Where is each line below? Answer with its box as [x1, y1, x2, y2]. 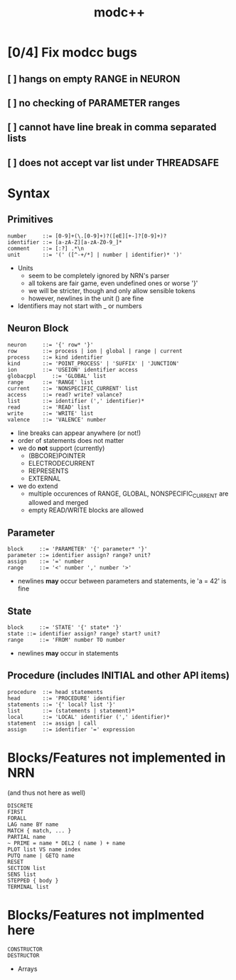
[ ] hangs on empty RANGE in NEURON [7, 73, 181, 85]
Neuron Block [7, 322, 69, 335]
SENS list [7, 871, 37, 878]
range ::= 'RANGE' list [7, 379, 94, 386]
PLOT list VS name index [7, 846, 81, 853]
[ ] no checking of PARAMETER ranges [7, 97, 181, 109]
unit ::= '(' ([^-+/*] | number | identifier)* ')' [7, 251, 183, 258]
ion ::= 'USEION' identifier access [7, 366, 139, 373]
